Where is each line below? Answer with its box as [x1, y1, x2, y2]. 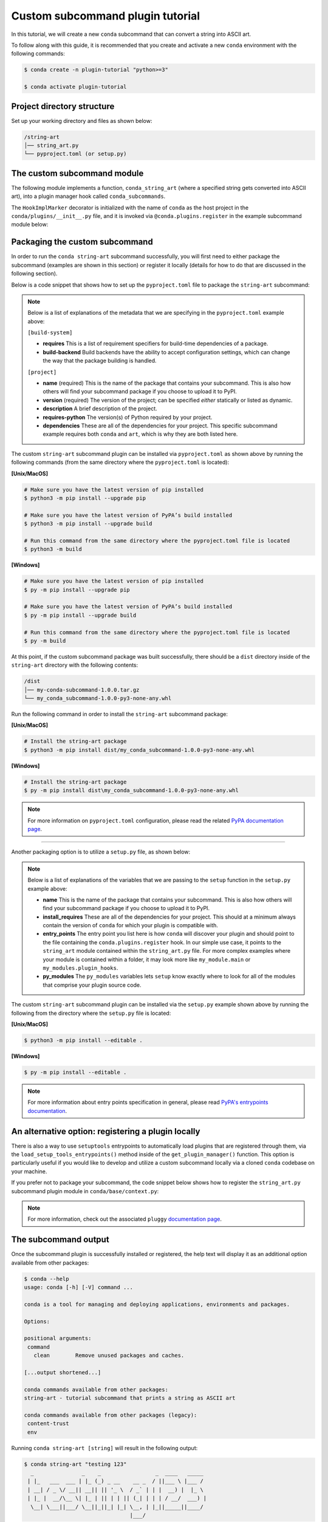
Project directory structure [11, 101, 115, 111]
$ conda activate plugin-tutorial [24, 83, 127, 91]
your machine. [11, 1168, 47, 1175]
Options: [24, 1318, 50, 1325]
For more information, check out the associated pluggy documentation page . [27, 1215, 222, 1223]
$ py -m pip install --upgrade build [24, 612, 137, 619]
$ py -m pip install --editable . [24, 1068, 127, 1076]
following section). [11, 270, 58, 277]
